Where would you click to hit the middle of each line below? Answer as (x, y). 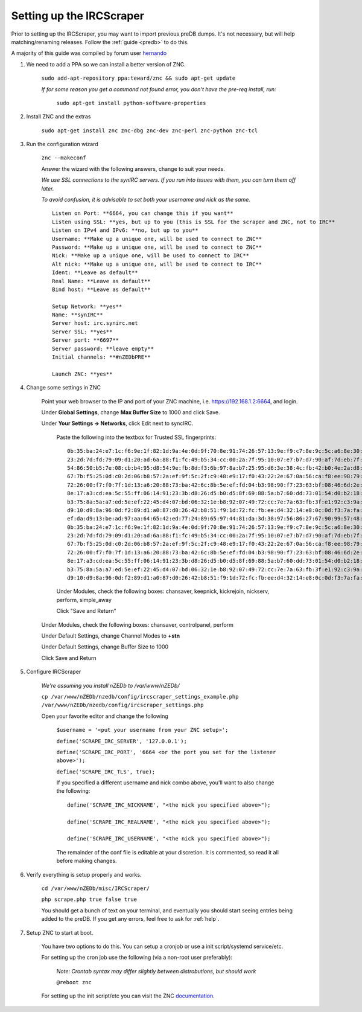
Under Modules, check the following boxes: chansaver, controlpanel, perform (137, 624)
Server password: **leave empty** (103, 348)
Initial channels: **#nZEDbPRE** (101, 357)
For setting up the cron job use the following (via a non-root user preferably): (137, 958)
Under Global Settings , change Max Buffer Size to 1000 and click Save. (131, 412)
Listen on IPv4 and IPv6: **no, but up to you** (125, 230)
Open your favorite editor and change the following (105, 716)
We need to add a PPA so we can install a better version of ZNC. (106, 64)
